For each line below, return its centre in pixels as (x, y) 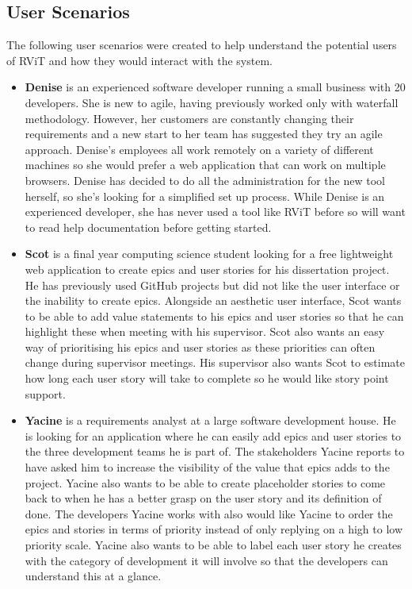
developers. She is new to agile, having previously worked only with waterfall (212, 102)
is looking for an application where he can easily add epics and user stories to (213, 435)
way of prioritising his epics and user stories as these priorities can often (200, 346)
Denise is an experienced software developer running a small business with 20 (215, 87)
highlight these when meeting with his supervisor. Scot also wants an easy (205, 331)
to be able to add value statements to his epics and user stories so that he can (214, 316)
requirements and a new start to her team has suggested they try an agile (204, 134)
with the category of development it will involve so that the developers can (206, 560)
